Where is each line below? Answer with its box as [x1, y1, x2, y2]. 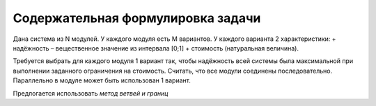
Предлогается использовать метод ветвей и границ [13, 89, 169, 97]
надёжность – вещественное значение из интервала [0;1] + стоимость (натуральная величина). [13, 44, 299, 52]
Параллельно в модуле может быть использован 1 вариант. [13, 76, 191, 85]
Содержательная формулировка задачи [13, 10, 261, 26]
